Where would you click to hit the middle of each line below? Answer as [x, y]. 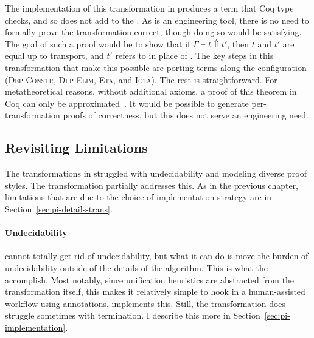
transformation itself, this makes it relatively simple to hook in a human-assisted [155, 292]
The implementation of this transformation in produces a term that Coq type [149, 8]
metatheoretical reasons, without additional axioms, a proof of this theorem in [151, 91]
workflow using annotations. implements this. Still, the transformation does [145, 303]
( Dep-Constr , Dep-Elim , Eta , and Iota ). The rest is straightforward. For [141, 79]
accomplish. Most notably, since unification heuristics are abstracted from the [150, 279]
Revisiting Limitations [76, 148]
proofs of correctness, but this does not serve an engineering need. [186, 115]
